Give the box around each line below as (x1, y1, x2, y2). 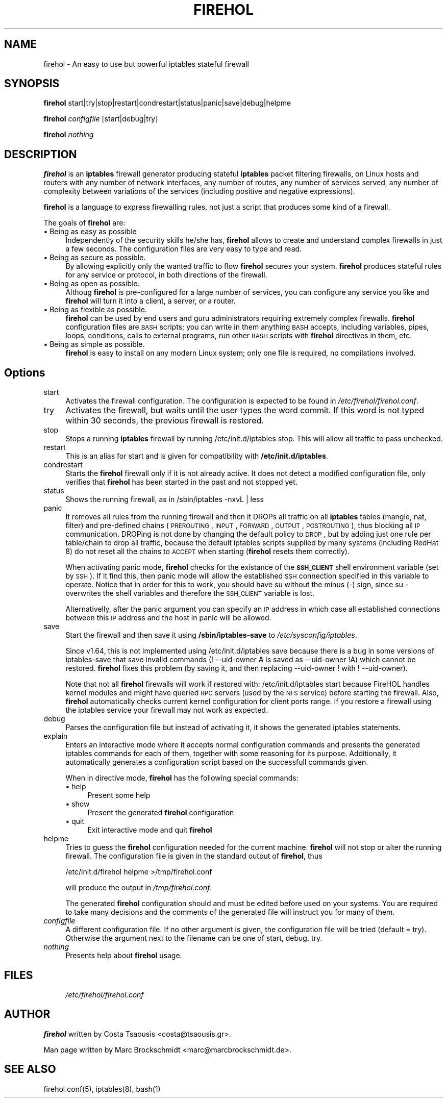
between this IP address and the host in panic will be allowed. (65, 613, 271, 622)
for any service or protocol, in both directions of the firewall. (65, 270, 267, 280)
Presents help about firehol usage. (65, 951, 182, 960)
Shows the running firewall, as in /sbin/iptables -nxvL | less (65, 495, 264, 504)
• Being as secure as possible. (43, 253, 146, 262)
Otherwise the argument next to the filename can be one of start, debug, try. (65, 934, 322, 943)
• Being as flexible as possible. (43, 305, 147, 314)
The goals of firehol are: (43, 218, 126, 228)
